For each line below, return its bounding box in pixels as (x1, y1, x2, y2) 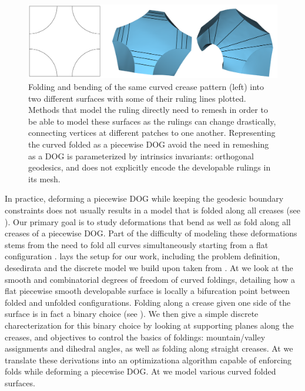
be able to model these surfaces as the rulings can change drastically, (28, 115, 276, 127)
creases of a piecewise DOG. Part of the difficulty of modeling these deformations (5, 227, 297, 239)
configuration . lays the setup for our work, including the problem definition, (5, 250, 280, 262)
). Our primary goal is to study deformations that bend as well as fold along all (5, 215, 291, 228)
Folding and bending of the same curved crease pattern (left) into (28, 81, 264, 93)
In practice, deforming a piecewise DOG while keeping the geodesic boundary (5, 192, 284, 205)
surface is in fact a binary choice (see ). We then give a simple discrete (5, 308, 259, 320)
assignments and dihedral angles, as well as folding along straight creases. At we (5, 342, 293, 355)
